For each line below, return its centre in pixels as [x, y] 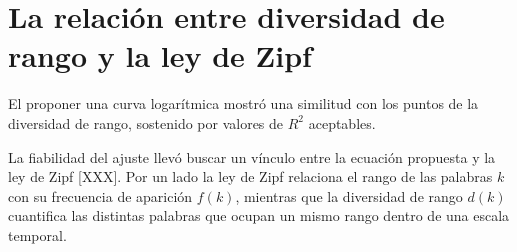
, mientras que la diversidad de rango [349, 195]
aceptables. [342, 122]
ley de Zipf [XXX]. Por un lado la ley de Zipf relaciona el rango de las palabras [250, 176]
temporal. [37, 234]
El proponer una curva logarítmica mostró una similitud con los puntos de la [243, 103]
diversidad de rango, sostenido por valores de [146, 122]
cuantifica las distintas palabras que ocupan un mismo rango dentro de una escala [259, 215]
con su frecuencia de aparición [100, 195]
